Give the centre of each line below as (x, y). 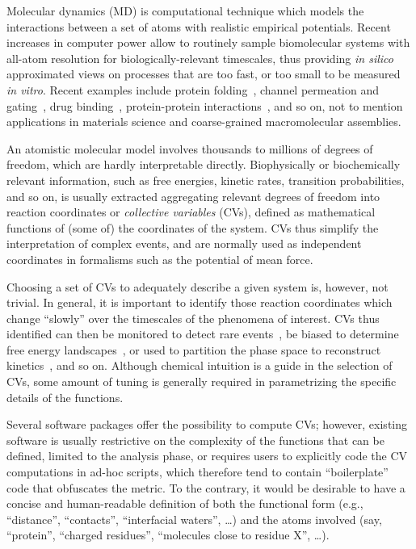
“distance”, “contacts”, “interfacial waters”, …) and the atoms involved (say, (194, 519)
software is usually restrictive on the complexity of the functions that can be (195, 440)
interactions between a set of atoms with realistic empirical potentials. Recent (199, 26)
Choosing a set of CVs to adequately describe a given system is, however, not (197, 286)
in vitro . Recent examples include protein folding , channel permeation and (193, 89)
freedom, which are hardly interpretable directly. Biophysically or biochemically (204, 164)
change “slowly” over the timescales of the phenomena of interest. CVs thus (193, 318)
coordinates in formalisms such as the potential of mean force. (160, 259)
